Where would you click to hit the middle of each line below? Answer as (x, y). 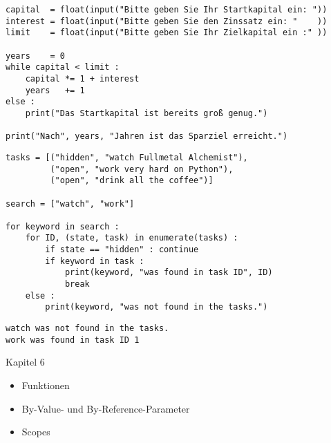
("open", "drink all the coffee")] (132, 181)
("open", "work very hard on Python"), (142, 169)
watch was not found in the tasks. (87, 329)
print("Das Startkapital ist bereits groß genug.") (146, 113)
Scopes (36, 432)
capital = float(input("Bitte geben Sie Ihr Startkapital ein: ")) (167, 10)
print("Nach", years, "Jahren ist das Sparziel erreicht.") (147, 136)
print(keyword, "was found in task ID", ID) (169, 273)
